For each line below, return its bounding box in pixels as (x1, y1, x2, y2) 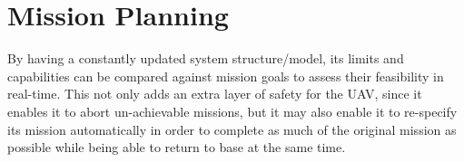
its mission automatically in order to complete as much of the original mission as (7, 119, 457, 138)
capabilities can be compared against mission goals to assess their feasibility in (7, 66, 444, 85)
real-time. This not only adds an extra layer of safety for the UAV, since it (7, 84, 422, 103)
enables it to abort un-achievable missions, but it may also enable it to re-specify (7, 101, 458, 120)
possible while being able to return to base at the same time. (7, 138, 346, 157)
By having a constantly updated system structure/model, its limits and (7, 49, 404, 68)
